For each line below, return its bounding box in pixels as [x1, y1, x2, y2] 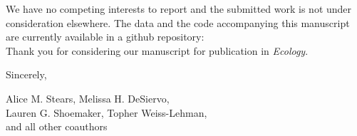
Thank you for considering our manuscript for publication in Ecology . [6, 43, 309, 58]
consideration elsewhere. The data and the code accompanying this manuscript [6, 15, 350, 30]
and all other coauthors [6, 119, 108, 134]
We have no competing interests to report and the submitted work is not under [6, 1, 352, 16]
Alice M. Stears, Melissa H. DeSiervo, [6, 90, 170, 105]
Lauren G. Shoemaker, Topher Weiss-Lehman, [6, 105, 207, 120]
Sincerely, [6, 67, 47, 82]
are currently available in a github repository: [6, 29, 205, 44]
